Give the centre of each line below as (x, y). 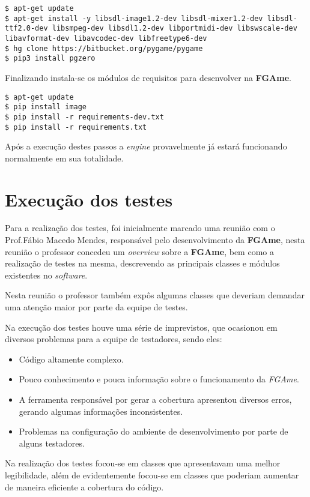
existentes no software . (46, 275)
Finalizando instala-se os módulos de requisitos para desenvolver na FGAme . (148, 77)
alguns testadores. (52, 443)
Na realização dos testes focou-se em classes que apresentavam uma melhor (143, 463)
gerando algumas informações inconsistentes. (101, 411)
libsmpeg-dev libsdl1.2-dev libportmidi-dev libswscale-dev (175, 29)
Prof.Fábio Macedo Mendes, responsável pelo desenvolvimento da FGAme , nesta (155, 240)
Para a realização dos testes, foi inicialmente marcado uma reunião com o (140, 228)
